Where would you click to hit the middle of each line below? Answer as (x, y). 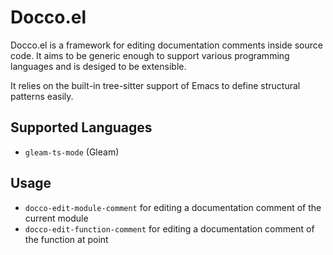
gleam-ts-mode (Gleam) (72, 152)
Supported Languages (81, 127)
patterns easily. (42, 96)
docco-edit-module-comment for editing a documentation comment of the (173, 207)
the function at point (66, 239)
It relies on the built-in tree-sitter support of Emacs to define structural (155, 85)
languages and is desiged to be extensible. (98, 66)
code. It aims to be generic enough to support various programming (150, 55)
